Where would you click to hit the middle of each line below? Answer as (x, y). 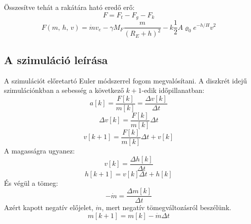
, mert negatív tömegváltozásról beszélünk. (167, 207)
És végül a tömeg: (31, 183)
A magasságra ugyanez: (39, 151)
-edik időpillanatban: (173, 90)
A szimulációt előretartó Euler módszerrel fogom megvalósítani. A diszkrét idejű (125, 80)
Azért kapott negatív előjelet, (49, 207)
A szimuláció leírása (56, 59)
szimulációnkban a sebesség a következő (64, 90)
